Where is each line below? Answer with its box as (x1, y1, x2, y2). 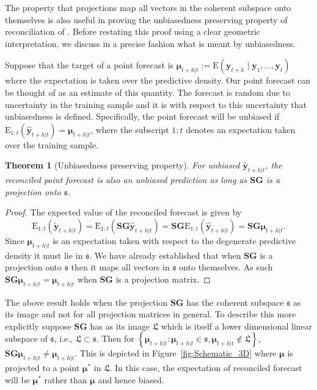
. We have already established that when (89, 248, 241, 261)
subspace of (5, 332, 48, 345)
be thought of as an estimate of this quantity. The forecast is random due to (5, 85, 291, 98)
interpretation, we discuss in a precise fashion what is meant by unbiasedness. (5, 37, 296, 49)
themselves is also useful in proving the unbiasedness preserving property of (5, 13, 288, 26)
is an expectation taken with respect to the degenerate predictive (53, 234, 296, 247)
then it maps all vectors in (71, 261, 170, 273)
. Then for (96, 332, 134, 345)
